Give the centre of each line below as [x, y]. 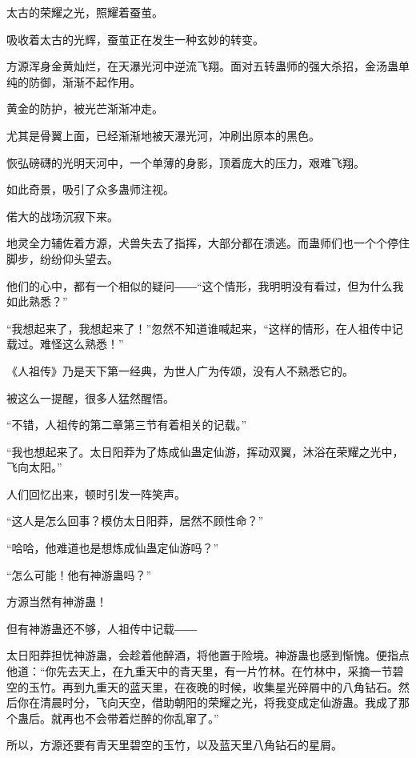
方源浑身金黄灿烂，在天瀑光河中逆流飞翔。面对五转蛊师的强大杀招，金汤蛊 [202, 66]
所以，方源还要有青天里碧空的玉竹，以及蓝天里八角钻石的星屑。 [174, 745]
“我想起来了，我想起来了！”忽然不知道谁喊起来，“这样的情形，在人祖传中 [199, 328]
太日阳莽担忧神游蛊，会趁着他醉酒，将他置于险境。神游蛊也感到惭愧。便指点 [208, 655]
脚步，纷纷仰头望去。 [62, 258]
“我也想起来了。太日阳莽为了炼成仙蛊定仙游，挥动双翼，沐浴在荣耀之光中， [205, 451]
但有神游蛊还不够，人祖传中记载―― [102, 628]
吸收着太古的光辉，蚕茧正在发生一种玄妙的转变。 [135, 39]
